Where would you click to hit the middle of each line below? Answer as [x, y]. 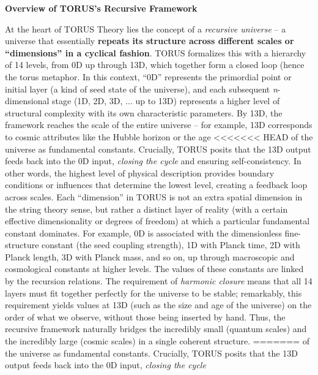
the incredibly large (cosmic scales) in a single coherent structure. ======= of [157, 341]
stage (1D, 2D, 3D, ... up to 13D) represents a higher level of [166, 101]
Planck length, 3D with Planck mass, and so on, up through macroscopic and [150, 256]
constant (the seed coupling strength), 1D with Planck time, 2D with [171, 245]
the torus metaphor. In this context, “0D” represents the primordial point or [148, 76]
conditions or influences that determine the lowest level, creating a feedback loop [156, 185]
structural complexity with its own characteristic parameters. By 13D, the [144, 112]
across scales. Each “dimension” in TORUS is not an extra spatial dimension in [154, 196]
